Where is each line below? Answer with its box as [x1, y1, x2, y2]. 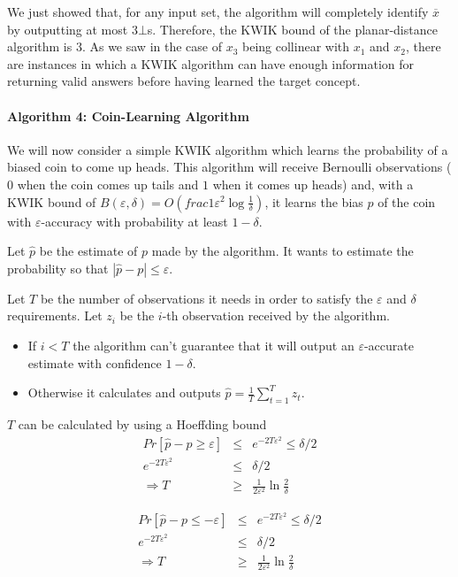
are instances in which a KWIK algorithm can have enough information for [7, 54, 414, 73]
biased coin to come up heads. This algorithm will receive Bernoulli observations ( [7, 158, 452, 176]
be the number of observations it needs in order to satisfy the [40, 288, 373, 307]
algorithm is [7, 37, 73, 56]
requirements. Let [7, 306, 103, 325]
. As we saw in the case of [81, 37, 222, 56]
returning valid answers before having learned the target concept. [7, 72, 361, 90]
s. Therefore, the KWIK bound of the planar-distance [147, 19, 438, 38]
